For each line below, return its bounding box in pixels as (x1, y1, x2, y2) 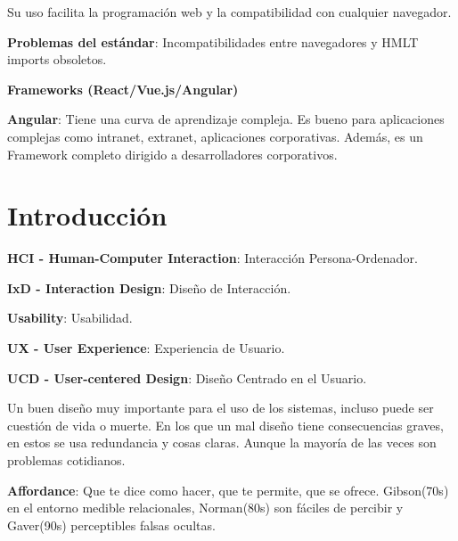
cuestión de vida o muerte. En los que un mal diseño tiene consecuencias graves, (7, 415, 444, 434)
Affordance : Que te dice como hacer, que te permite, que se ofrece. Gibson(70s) (7, 480, 449, 499)
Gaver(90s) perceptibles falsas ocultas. (7, 515, 216, 534)
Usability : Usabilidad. (7, 308, 133, 327)
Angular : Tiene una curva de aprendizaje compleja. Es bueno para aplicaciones (7, 110, 445, 128)
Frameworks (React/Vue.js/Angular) (7, 79, 239, 98)
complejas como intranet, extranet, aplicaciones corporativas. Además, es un (7, 127, 423, 145)
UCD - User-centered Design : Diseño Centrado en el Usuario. (7, 368, 367, 387)
